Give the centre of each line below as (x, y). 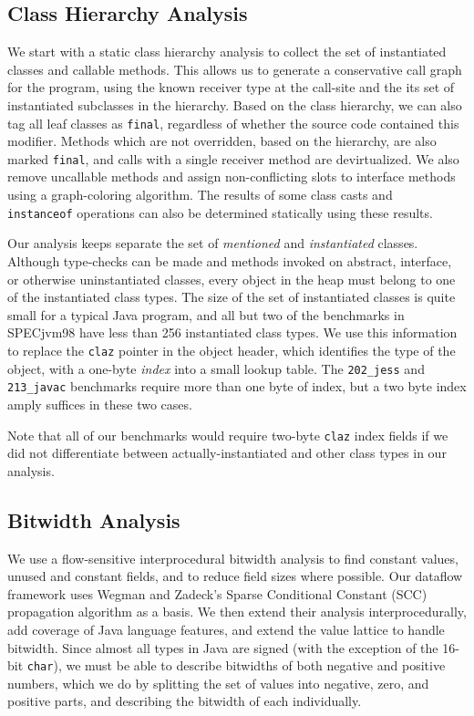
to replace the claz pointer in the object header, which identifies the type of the (232, 350)
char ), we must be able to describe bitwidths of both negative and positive (236, 665)
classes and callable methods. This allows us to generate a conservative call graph (235, 69)
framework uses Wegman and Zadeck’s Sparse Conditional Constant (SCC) (217, 593)
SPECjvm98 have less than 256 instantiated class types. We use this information (232, 332)
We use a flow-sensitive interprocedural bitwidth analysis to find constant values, (233, 558)
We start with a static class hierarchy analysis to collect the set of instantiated (227, 52)
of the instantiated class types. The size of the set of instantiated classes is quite (232, 297)
